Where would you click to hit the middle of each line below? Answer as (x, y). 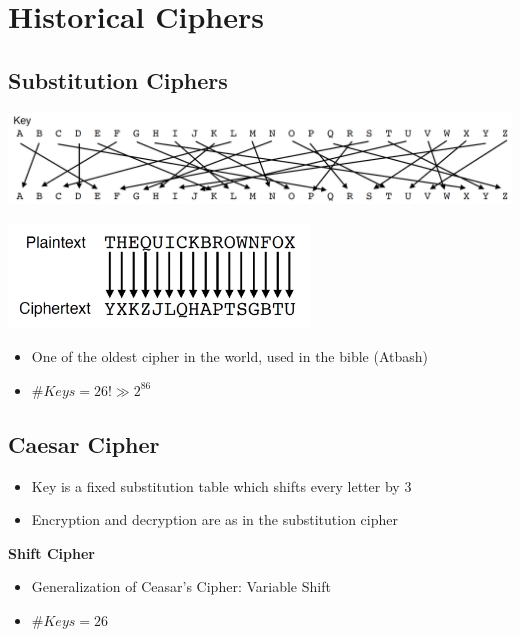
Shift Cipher (51, 552)
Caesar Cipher (84, 443)
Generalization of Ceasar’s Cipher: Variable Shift (181, 586)
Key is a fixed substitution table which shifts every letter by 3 (221, 485)
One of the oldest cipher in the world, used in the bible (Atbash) (230, 356)
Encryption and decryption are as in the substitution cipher (214, 519)
